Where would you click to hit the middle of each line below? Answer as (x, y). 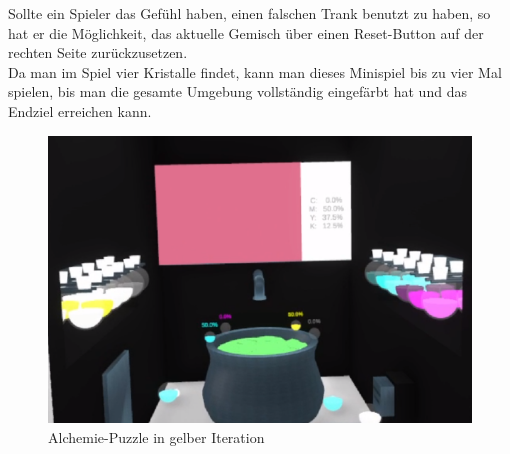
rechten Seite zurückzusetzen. (98, 52)
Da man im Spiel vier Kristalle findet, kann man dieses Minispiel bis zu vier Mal (255, 71)
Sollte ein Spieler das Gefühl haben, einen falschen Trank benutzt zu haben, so (249, 13)
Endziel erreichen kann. (80, 110)
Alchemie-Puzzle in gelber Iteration (156, 436)
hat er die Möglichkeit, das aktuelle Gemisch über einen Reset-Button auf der (246, 32)
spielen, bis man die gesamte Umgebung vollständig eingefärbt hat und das (237, 91)
